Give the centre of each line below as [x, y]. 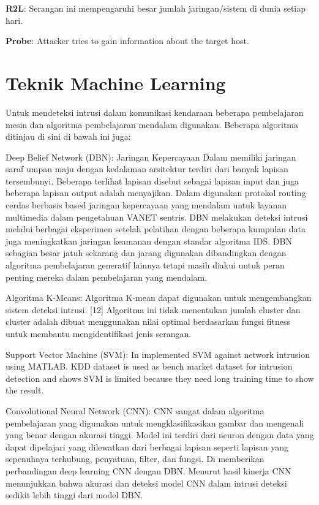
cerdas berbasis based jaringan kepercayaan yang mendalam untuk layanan [146, 205]
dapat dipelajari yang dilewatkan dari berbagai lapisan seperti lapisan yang [147, 446]
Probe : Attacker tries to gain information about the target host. [127, 41]
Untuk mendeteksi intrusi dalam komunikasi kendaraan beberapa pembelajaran [155, 112]
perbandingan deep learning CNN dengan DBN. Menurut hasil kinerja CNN [148, 470]
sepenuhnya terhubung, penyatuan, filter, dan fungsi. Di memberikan [135, 459]
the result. [25, 390]
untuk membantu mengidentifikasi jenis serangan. [99, 333]
